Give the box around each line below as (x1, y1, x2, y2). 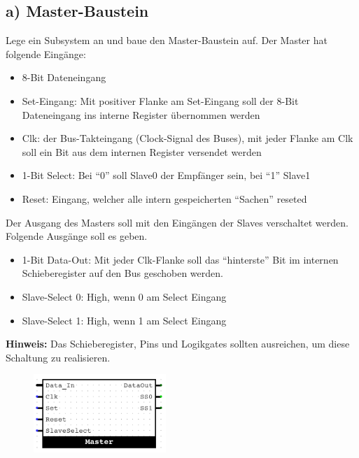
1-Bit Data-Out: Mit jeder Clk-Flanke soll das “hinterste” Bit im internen (22, 252, 339, 266)
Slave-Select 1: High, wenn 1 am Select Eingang (22, 313, 227, 327)
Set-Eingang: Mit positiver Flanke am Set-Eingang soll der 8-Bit (22, 93, 299, 108)
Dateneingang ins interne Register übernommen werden (22, 107, 260, 122)
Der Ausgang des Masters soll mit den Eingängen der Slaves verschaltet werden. (6, 215, 349, 229)
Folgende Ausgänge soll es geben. (6, 229, 148, 243)
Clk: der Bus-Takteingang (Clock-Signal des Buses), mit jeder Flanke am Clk (22, 131, 353, 145)
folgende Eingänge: (6, 46, 86, 61)
